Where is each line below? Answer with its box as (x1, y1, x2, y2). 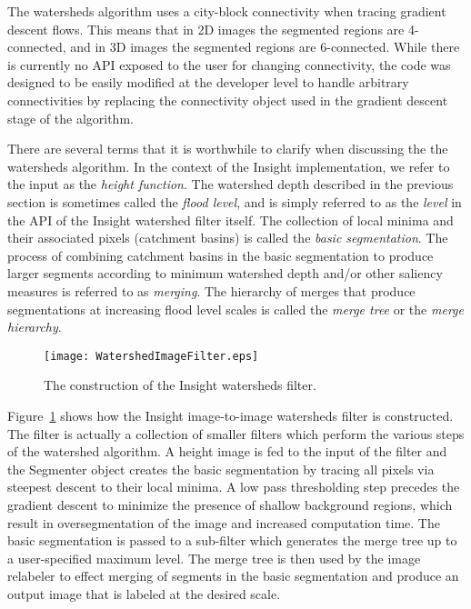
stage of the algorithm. (7, 108, 134, 127)
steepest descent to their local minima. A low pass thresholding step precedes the (7, 477, 460, 496)
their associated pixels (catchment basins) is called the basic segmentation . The (7, 228, 448, 247)
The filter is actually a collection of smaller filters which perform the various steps (7, 424, 465, 443)
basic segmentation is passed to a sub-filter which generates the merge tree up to (7, 531, 457, 550)
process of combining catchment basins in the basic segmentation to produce (7, 245, 434, 265)
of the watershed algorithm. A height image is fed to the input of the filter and (7, 442, 447, 461)
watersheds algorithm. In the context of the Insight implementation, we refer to (7, 156, 450, 175)
